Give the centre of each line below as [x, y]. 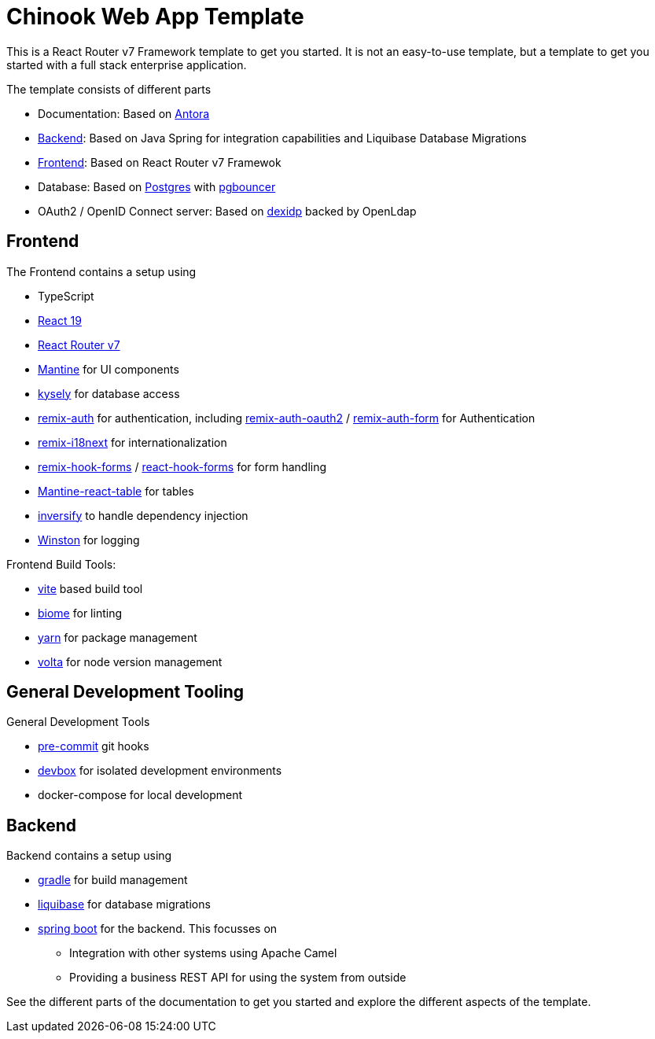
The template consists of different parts [109, 89]
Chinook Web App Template [155, 17]
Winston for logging [89, 540]
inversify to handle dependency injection [143, 515]
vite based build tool [90, 588]
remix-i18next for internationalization [132, 442]
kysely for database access [109, 393]
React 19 [60, 320]
